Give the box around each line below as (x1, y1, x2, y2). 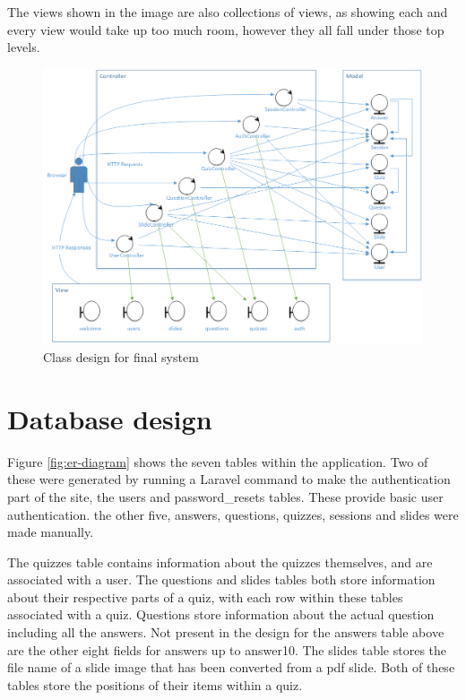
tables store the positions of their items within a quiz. (7, 675, 303, 694)
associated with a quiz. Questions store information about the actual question (7, 605, 435, 624)
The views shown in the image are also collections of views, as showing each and (7, 3, 448, 21)
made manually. (7, 523, 94, 541)
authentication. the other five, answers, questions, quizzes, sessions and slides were (7, 505, 459, 523)
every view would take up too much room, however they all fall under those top (7, 20, 444, 39)
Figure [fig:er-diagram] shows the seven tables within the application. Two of (7, 452, 428, 471)
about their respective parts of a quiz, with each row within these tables (7, 587, 403, 606)
